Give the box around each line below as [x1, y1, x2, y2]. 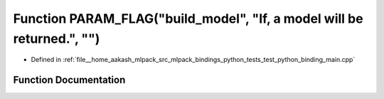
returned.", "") [13, 31, 100, 46]
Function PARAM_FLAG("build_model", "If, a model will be [13, 11, 363, 26]
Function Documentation [13, 74, 126, 86]
